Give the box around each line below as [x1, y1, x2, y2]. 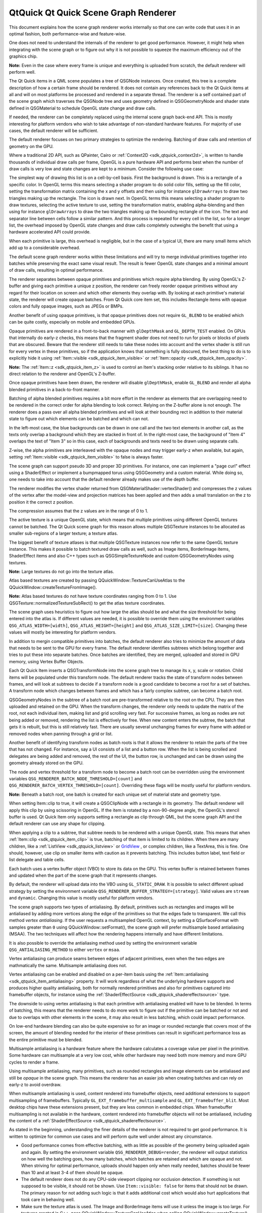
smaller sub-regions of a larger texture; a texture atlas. [9, 530, 118, 536]
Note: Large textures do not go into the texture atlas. [9, 569, 115, 574]
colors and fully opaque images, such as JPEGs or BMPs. [9, 303, 124, 309]
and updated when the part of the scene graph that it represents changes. [9, 872, 157, 878]
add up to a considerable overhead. [9, 245, 81, 251]
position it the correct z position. [9, 499, 74, 505]
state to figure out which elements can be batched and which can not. [9, 416, 149, 422]
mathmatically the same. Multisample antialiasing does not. [9, 962, 127, 968]
